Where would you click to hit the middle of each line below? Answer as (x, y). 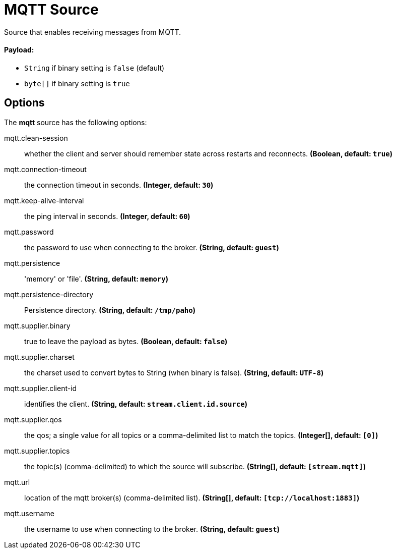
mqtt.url (17, 482)
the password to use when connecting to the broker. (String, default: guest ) (152, 247)
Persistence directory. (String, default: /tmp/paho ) (110, 310)
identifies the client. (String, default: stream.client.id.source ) (136, 404)
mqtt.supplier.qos (33, 419)
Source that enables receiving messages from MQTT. (93, 32)
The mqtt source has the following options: (76, 122)
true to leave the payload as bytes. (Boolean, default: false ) (126, 341)
